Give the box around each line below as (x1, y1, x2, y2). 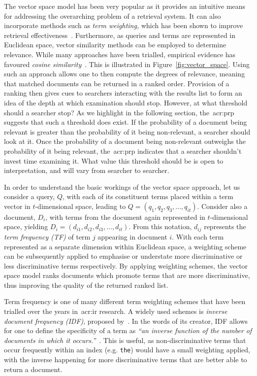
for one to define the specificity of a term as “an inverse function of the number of (4, 325, 252, 336)
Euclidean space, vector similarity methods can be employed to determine (4, 39, 226, 50)
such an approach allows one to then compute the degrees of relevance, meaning (4, 68, 245, 79)
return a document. (4, 364, 63, 374)
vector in (4, 201, 31, 211)
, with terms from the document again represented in (45, 211, 205, 222)
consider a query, (4, 191, 55, 202)
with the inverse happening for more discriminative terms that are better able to (4, 354, 247, 365)
